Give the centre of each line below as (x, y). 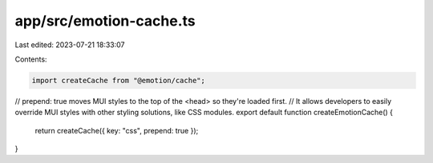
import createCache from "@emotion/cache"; (119, 80)
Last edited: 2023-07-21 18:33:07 (70, 45)
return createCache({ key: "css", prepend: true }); (117, 130)
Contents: (31, 59)
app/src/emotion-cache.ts (105, 21)
